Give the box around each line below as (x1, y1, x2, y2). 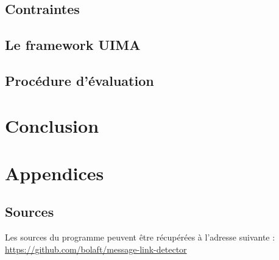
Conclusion (5, 113, 99, 138)
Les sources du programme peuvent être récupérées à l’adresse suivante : (5, 231, 275, 244)
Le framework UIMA (5, 35, 141, 54)
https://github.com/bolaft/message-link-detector (5, 242, 187, 255)
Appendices (5, 160, 104, 185)
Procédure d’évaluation (5, 71, 154, 90)
